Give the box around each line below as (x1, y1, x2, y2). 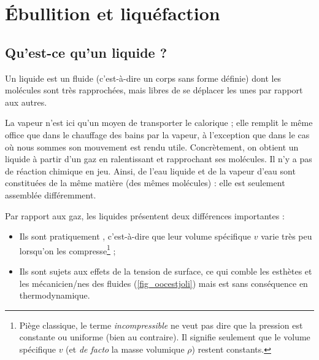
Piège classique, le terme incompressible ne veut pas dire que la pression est (19, 318, 303, 331)
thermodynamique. (19, 289, 90, 302)
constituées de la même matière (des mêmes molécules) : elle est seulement (5, 176, 285, 189)
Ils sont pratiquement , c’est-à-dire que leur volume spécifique (19, 230, 252, 243)
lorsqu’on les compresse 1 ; (19, 242, 116, 257)
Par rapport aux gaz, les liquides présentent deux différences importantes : (5, 209, 285, 222)
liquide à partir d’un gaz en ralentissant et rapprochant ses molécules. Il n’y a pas (5, 152, 312, 165)
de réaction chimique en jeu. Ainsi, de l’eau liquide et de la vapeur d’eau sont (5, 164, 296, 177)
